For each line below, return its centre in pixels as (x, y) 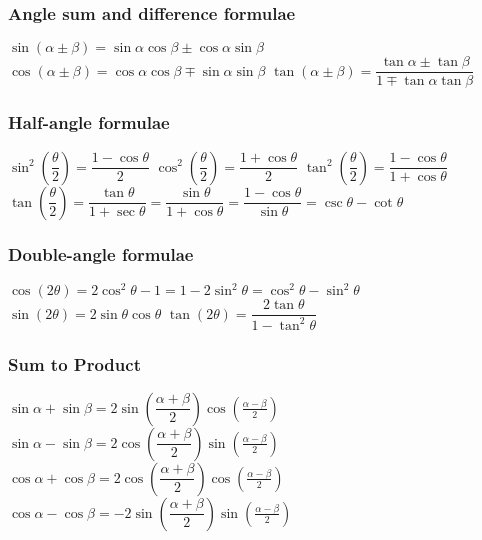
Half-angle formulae (89, 122)
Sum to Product (74, 363)
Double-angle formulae (101, 254)
